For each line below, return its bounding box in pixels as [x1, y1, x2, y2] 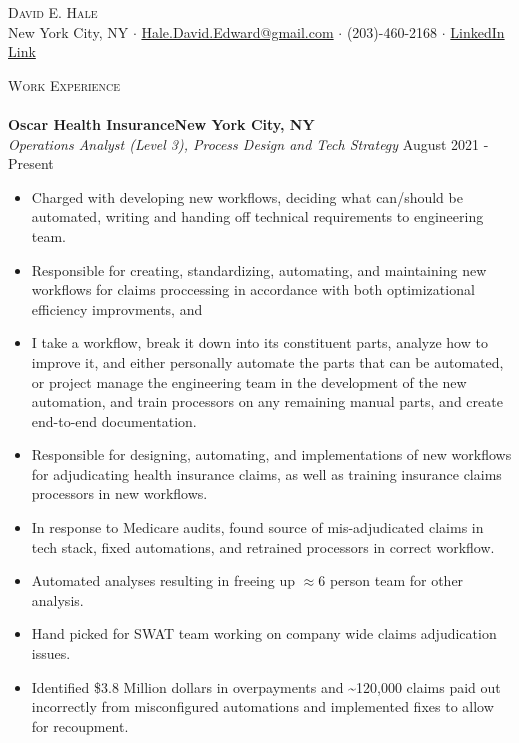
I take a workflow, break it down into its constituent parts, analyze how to [31, 332, 488, 353]
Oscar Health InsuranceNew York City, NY [8, 113, 315, 134]
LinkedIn [450, 21, 505, 42]
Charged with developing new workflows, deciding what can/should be [31, 186, 463, 207]
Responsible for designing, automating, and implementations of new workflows [31, 444, 512, 465]
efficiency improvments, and [31, 298, 203, 319]
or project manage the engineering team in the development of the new [31, 371, 467, 392]
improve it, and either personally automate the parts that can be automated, [31, 351, 504, 372]
